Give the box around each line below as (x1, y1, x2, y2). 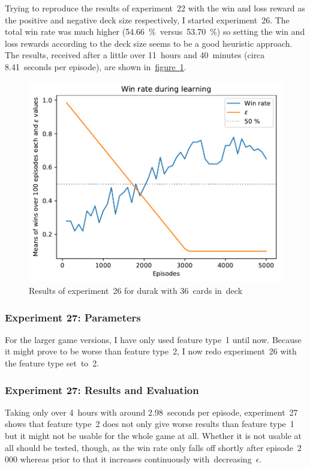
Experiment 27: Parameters (5, 309, 141, 324)
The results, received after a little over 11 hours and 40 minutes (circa (5, 49, 265, 61)
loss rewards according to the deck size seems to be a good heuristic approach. (5, 37, 293, 49)
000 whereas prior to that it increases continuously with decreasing (5, 453, 252, 465)
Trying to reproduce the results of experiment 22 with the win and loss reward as (5, 2, 305, 14)
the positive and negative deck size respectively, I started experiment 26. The (5, 13, 290, 26)
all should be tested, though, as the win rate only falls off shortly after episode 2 (5, 441, 302, 453)
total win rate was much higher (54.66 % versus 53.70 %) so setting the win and (5, 25, 305, 38)
